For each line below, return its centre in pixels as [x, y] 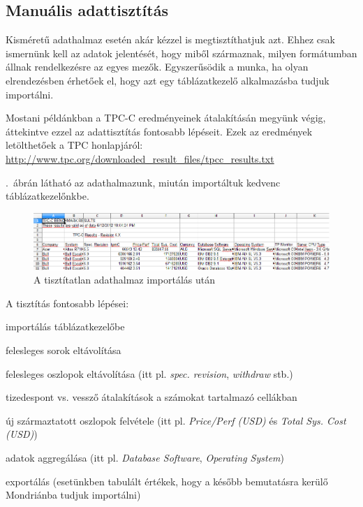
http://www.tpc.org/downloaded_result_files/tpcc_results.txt [140, 158]
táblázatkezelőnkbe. [47, 196]
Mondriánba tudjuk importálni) [73, 495]
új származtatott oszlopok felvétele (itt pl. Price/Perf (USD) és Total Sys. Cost [176, 420]
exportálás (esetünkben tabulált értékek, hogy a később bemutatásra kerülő [167, 481]
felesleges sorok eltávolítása [64, 350]
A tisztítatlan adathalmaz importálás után [124, 280]
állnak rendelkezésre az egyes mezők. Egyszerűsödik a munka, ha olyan [157, 67]
